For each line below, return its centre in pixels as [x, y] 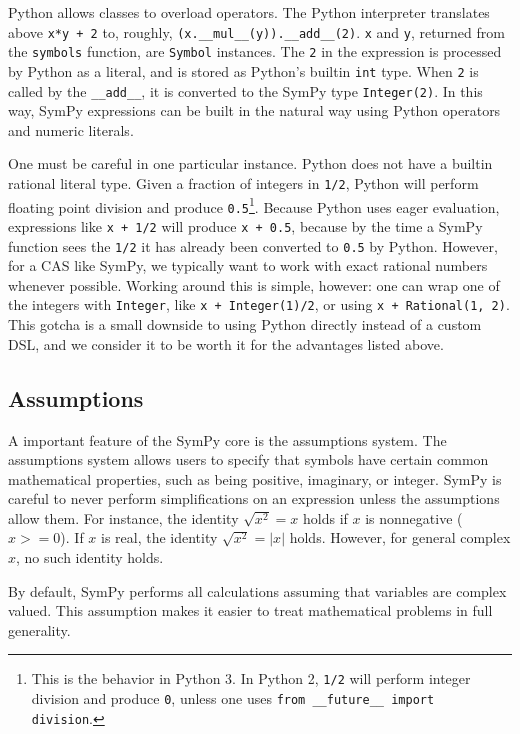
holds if [325, 517]
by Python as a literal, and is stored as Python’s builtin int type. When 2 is [243, 70]
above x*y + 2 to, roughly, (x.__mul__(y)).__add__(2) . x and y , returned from [256, 31]
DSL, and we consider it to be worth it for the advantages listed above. [226, 343]
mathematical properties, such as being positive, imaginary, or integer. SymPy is [255, 478]
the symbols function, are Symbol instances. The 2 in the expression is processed [255, 51]
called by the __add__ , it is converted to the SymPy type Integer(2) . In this [245, 90]
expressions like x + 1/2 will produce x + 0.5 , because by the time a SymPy [245, 225]
